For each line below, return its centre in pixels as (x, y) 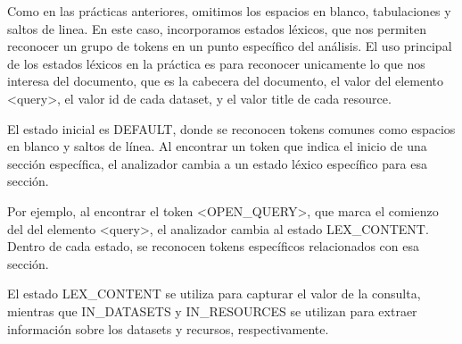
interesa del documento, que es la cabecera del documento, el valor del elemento (226, 81)
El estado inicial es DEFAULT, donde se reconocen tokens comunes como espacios (231, 128)
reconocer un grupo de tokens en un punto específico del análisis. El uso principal (230, 46)
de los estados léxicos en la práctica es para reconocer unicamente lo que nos (216, 63)
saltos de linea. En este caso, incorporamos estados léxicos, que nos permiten (217, 28)
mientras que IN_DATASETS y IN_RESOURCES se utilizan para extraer (212, 310)
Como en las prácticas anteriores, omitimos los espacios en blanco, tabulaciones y (229, 11)
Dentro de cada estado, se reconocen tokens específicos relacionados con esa (213, 246)
